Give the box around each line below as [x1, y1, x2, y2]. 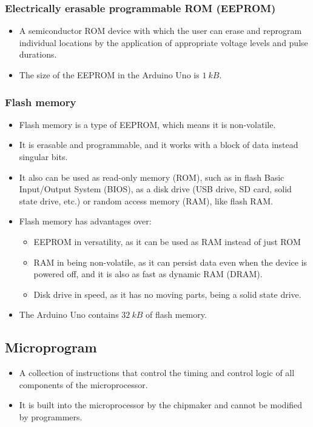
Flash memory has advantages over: [19, 215, 152, 227]
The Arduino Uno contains [19, 308, 119, 321]
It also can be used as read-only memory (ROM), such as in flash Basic [19, 170, 284, 183]
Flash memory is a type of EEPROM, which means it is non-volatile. [19, 118, 276, 130]
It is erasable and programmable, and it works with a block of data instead [19, 138, 298, 151]
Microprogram [5, 338, 97, 357]
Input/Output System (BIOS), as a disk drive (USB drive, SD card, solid [19, 183, 292, 195]
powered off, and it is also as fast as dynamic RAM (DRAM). [33, 267, 263, 280]
